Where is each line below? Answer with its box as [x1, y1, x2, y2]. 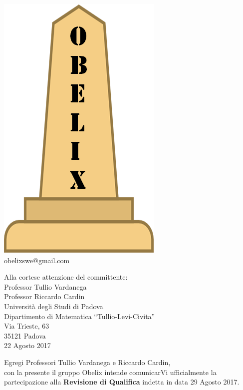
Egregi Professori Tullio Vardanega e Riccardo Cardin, [4, 357, 171, 367]
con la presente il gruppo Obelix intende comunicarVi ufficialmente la [4, 367, 217, 377]
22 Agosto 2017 [4, 340, 51, 351]
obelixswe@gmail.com [4, 255, 70, 265]
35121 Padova [4, 330, 46, 341]
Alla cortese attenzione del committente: [4, 272, 128, 282]
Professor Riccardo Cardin [4, 291, 85, 302]
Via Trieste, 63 [4, 321, 49, 331]
